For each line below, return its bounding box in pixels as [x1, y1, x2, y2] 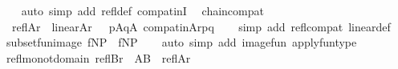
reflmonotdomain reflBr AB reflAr [6, 49, 191, 66]
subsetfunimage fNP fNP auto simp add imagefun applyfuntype [6, 34, 357, 51]
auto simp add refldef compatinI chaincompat [21, 2, 264, 18]
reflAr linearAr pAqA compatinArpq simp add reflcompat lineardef [11, 18, 391, 34]
